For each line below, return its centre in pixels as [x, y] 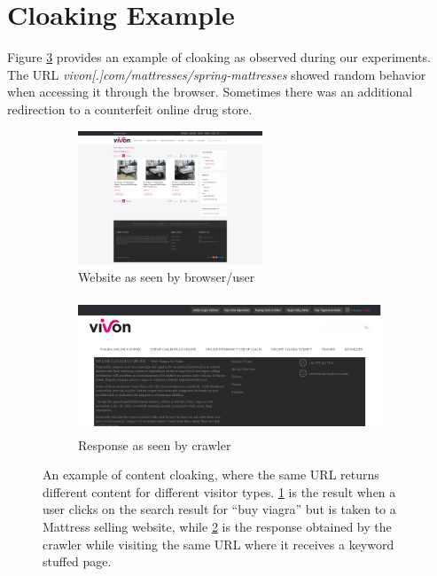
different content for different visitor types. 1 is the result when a [219, 491]
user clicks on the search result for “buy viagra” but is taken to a [219, 509]
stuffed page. [77, 561]
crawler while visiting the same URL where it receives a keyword [218, 544]
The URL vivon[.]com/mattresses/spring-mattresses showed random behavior [217, 74]
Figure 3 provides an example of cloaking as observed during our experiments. [219, 57]
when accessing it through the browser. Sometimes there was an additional [210, 92]
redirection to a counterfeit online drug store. [130, 109]
